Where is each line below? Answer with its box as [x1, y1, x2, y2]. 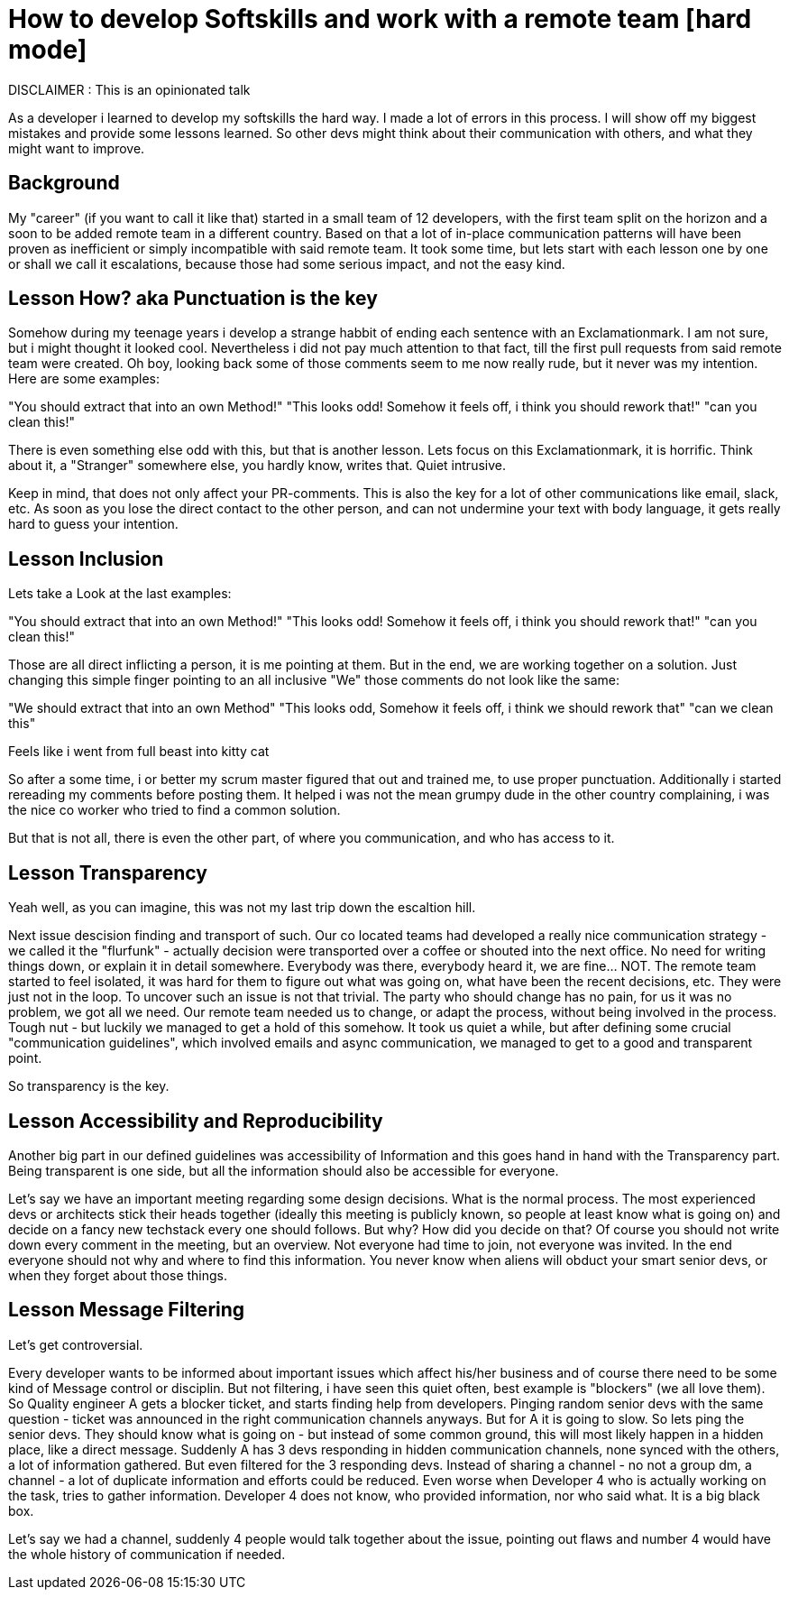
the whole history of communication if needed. [8, 1546, 286, 1562]
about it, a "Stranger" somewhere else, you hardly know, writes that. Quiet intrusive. [8, 457, 506, 474]
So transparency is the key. [8, 1078, 170, 1094]
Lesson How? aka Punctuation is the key [8, 287, 378, 310]
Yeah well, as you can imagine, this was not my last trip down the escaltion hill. [8, 900, 476, 916]
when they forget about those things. [8, 1267, 228, 1283]
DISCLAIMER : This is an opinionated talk [8, 81, 251, 97]
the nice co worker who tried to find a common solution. [8, 802, 341, 818]
